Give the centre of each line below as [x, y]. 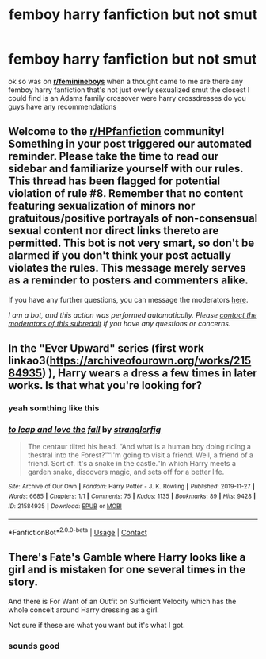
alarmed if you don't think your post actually [120, 256]
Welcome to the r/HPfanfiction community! [117, 131]
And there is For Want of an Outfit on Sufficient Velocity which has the [122, 601]
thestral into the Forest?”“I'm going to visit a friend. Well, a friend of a [140, 455]
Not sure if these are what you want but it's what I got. [97, 625]
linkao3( [29, 361]
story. [23, 582]
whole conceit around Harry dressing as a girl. [84, 610]
